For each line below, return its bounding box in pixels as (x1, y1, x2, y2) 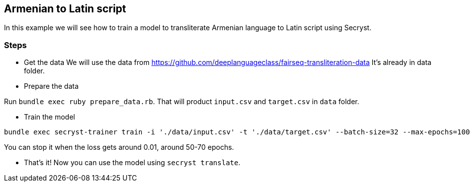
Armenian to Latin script (4, 2, 126, 15)
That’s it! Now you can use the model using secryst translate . (24, 158, 240, 167)
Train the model (24, 113, 75, 122)
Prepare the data (24, 82, 79, 91)
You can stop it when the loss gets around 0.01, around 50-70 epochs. (4, 143, 234, 152)
